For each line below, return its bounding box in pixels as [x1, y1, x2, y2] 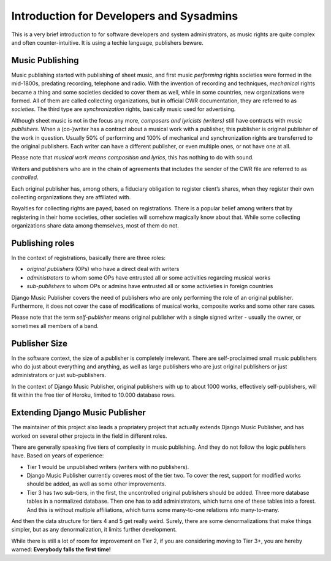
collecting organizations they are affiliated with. [11, 193, 131, 200]
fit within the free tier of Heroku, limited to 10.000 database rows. [11, 391, 176, 399]
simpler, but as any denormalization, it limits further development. [11, 526, 177, 533]
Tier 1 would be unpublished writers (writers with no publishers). [26, 463, 189, 470]
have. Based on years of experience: [11, 452, 104, 459]
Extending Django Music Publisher [11, 408, 146, 418]
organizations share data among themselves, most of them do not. [11, 222, 179, 229]
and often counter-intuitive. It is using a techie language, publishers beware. [11, 39, 204, 46]
